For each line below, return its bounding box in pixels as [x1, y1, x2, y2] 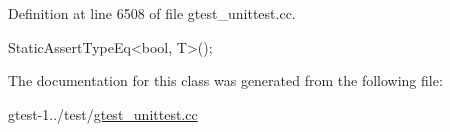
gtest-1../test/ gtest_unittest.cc [8, 103, 198, 124]
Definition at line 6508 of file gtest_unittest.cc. [8, 3, 296, 23]
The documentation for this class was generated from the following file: [8, 70, 443, 91]
